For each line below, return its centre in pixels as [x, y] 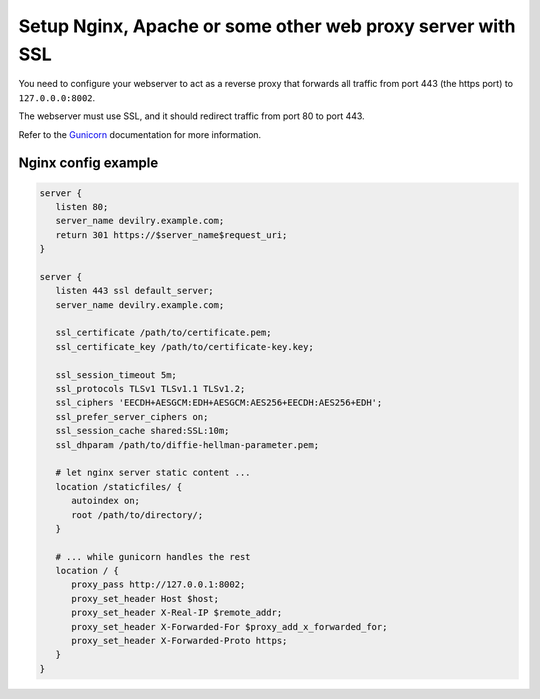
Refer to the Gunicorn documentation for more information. [140, 134]
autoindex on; [105, 501]
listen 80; [82, 206]
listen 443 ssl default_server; [134, 291]
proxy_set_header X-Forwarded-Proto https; [179, 641]
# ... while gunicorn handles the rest [153, 556]
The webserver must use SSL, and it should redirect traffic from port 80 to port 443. [191, 116]
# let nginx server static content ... [153, 473]
